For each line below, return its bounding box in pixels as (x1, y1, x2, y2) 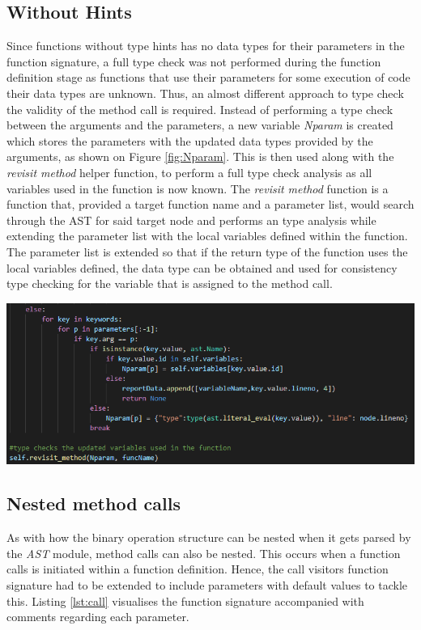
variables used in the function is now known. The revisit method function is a (6, 180, 389, 197)
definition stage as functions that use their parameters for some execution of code (6, 69, 410, 86)
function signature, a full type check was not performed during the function (6, 53, 381, 70)
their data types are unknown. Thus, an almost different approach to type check (6, 84, 404, 101)
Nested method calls (6, 491, 181, 516)
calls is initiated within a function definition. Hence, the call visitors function (6, 560, 389, 577)
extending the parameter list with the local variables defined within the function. (6, 227, 408, 244)
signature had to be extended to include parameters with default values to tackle (6, 576, 408, 593)
